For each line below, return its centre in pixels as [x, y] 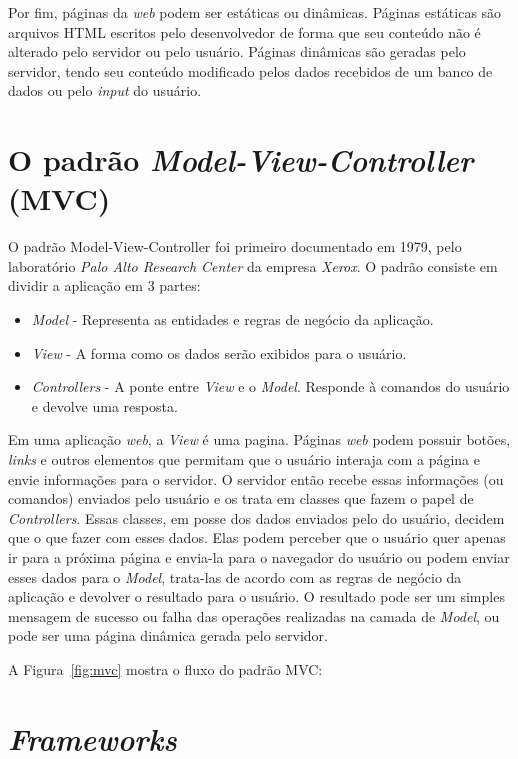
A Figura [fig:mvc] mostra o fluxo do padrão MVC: [165, 668]
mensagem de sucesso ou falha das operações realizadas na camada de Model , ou [254, 615]
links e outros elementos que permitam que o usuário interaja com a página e [244, 459]
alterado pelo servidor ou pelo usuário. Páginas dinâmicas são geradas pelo [237, 51]
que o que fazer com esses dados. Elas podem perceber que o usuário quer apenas [257, 537]
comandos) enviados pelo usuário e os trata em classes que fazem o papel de [241, 498]
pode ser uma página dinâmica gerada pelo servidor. [168, 635]
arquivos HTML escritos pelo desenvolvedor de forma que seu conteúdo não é [244, 31]
